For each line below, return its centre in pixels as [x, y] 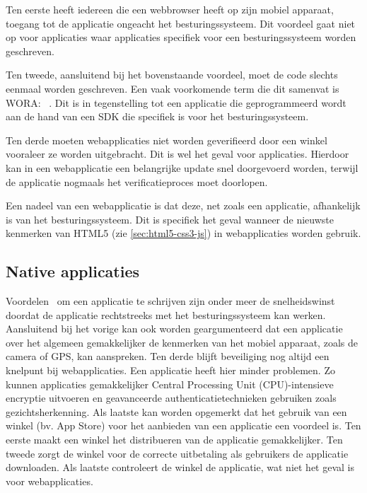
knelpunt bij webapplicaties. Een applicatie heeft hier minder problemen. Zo [170, 370]
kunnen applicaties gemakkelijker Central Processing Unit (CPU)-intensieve [170, 384]
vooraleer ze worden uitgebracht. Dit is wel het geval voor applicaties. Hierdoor [177, 154]
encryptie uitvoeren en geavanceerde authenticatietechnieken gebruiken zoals [171, 398]
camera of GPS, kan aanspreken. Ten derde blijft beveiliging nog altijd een [168, 356]
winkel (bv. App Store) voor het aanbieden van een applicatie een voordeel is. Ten [183, 425]
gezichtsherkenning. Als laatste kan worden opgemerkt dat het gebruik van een [176, 411]
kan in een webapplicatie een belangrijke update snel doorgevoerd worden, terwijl [182, 167]
